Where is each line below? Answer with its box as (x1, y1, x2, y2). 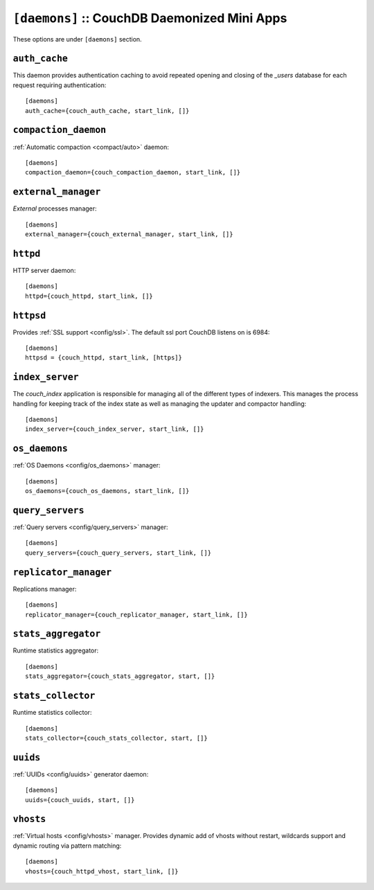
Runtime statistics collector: (12, 709, 92, 717)
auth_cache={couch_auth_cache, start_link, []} (25, 107, 190, 114)
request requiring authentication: (12, 80, 107, 89)
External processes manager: (12, 204, 97, 213)
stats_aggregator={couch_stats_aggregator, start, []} (25, 673, 215, 680)
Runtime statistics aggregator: (12, 646, 99, 655)
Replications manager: (12, 585, 77, 593)
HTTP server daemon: (12, 266, 76, 274)
